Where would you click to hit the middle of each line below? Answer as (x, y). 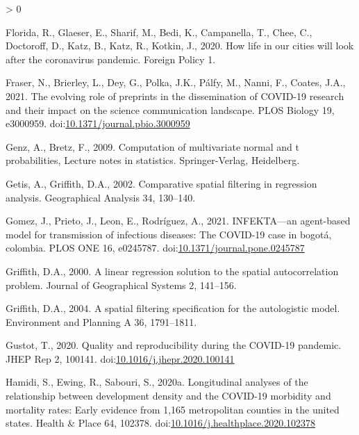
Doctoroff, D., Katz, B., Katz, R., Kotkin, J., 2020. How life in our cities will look (180, 46)
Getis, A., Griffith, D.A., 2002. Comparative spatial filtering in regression (161, 183)
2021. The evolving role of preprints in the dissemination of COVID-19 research (175, 96)
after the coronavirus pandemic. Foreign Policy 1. (111, 59)
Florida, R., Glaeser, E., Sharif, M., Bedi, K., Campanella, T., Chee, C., (159, 32)
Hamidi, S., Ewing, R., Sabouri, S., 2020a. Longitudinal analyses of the (157, 382)
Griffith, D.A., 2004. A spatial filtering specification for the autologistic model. (173, 308)
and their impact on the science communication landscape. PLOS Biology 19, (170, 109)
